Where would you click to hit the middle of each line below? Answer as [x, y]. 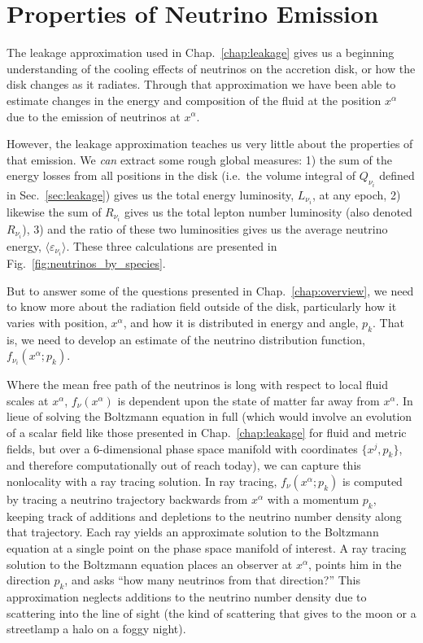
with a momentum [313, 499]
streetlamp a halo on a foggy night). [96, 629]
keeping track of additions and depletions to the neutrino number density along [204, 516]
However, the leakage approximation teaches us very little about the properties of [210, 144]
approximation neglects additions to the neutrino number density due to [187, 597]
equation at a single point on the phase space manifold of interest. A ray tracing [207, 548]
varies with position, [57, 322]
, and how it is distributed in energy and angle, [241, 322]
